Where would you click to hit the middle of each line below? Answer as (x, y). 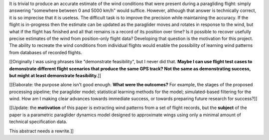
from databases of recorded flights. (46, 52)
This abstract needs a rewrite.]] (42, 131)
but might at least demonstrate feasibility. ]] (55, 75)
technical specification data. (38, 122)
